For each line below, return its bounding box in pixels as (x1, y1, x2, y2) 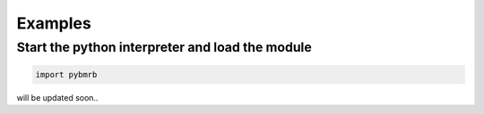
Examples (16, 13, 91, 33)
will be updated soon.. (16, 92, 99, 102)
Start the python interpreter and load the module (16, 39, 313, 55)
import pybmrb (35, 69, 98, 79)
